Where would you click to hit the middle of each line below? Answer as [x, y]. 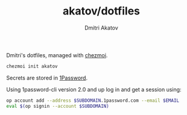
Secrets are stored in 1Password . [47, 78]
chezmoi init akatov [32, 66]
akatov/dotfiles [101, 11]
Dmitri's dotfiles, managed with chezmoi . [57, 55]
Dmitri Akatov [101, 28]
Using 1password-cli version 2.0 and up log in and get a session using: [94, 89]
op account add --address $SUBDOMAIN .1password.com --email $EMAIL [93, 101]
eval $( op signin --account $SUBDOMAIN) [58, 106]
